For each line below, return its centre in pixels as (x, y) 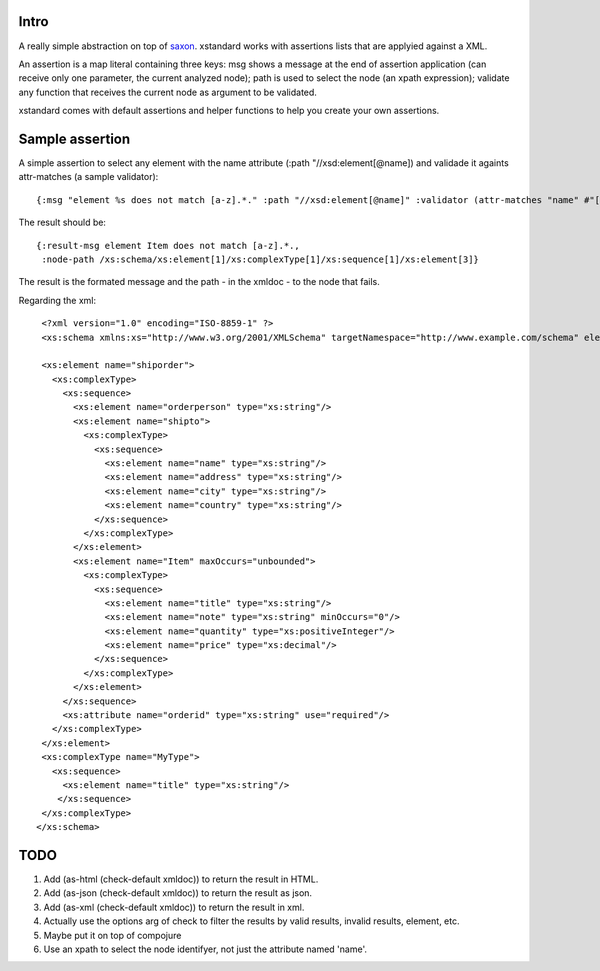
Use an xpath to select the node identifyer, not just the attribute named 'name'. (205, 949)
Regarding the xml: (57, 300)
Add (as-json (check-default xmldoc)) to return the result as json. (178, 893)
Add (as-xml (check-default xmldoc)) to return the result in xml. (174, 907)
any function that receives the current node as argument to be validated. (167, 92)
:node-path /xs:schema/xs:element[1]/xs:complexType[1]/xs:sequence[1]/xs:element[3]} (260, 259)
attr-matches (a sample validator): (88, 177)
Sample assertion (74, 138)
